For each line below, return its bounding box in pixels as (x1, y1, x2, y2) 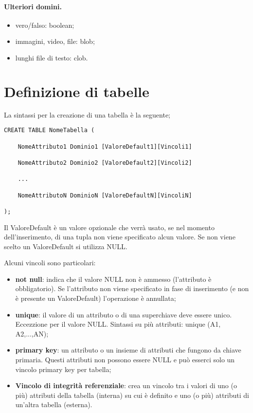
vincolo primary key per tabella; (15, 364, 111, 374)
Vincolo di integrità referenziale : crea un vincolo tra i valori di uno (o (15, 380, 237, 391)
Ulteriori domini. (4, 1, 62, 11)
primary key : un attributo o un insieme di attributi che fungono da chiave (15, 345, 241, 355)
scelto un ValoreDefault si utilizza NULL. (4, 241, 127, 251)
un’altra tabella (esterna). (15, 399, 92, 410)
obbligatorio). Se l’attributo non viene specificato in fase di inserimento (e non (15, 283, 249, 294)
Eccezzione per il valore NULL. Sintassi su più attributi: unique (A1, (15, 319, 221, 329)
